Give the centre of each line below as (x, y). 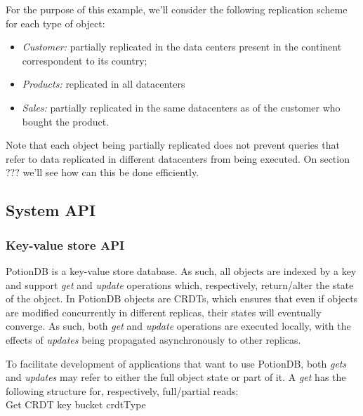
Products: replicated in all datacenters (104, 84)
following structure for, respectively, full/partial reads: (122, 390)
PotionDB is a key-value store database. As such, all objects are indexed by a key (181, 270)
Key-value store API (65, 244)
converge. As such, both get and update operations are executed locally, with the (178, 326)
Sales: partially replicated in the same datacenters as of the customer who (181, 107)
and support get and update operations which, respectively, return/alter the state (180, 284)
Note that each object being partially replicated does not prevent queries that (173, 145)
